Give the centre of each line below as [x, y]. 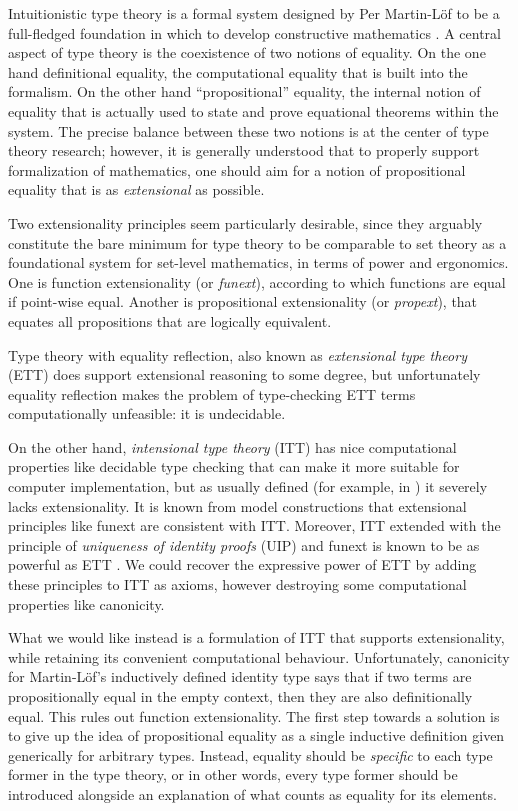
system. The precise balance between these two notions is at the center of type [248, 130]
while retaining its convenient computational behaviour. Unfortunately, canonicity [259, 656]
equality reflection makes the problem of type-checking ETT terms [212, 393]
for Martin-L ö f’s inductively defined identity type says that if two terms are [240, 676]
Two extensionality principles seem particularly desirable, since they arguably [245, 222]
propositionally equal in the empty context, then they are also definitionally [240, 696]
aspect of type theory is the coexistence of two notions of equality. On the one [247, 52]
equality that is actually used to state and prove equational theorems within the [253, 110]
